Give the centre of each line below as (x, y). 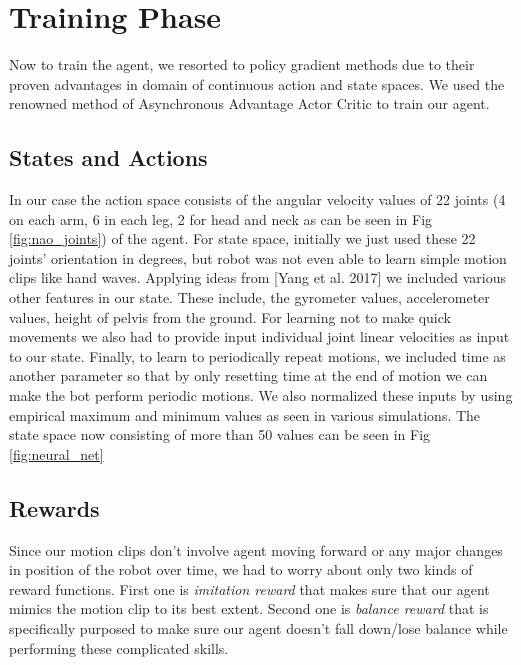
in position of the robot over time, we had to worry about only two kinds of (241, 569)
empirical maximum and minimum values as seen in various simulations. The (245, 414)
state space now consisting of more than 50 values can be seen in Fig (220, 434)
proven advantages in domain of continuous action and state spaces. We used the (257, 83)
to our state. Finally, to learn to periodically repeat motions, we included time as (257, 355)
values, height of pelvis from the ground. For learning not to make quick (230, 316)
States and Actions (108, 157)
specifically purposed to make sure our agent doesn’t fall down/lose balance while (258, 628)
